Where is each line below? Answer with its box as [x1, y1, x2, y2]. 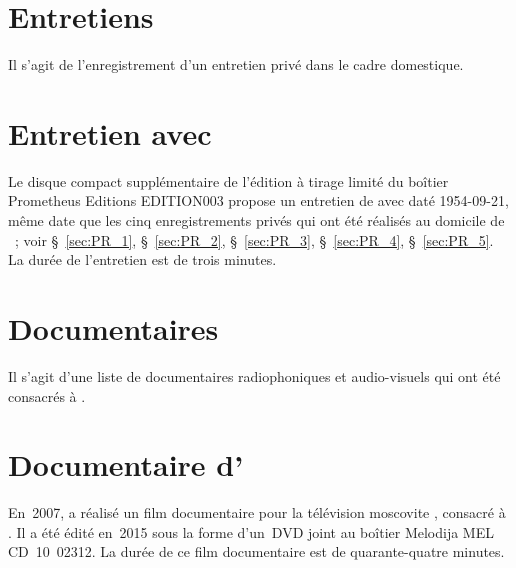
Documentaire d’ [8, 444, 244, 485]
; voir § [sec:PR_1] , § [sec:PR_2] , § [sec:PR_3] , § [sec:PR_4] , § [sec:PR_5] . [14, 229, 494, 250]
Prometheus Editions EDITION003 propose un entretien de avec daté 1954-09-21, [8, 190, 509, 211]
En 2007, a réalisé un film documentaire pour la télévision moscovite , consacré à [8, 502, 506, 523]
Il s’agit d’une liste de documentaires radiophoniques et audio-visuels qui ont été [8, 365, 501, 386]
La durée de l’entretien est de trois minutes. [8, 249, 277, 270]
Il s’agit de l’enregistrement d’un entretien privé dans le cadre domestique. [8, 54, 464, 75]
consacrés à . [8, 385, 86, 406]
